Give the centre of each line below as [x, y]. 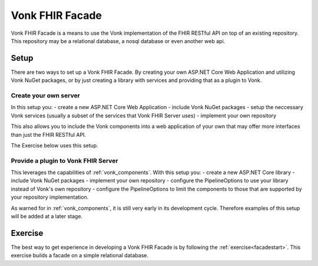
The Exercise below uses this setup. [54, 145]
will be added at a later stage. [47, 216]
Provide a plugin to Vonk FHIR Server [64, 160]
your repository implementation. [50, 197]
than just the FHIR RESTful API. [49, 134]
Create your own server [46, 96]
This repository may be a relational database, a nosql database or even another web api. [118, 41]
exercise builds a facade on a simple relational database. [79, 255]
